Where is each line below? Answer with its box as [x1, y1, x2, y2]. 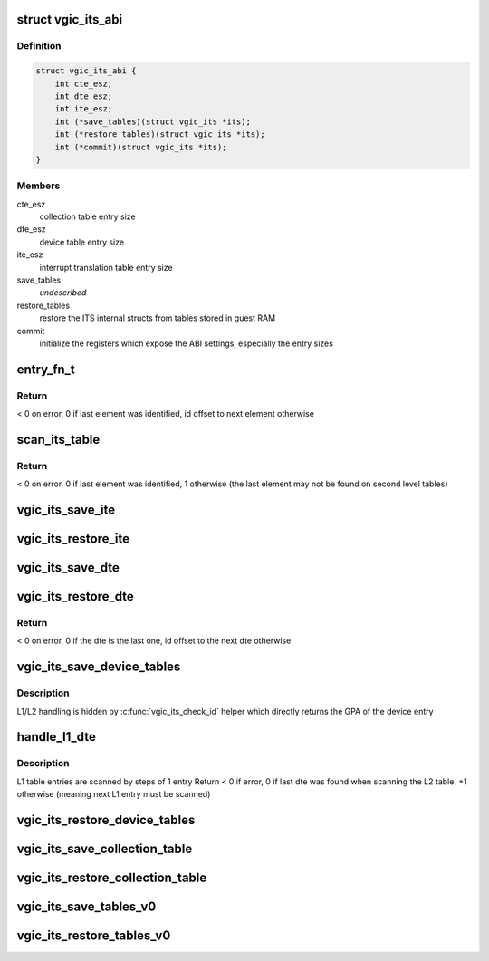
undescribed [39, 287, 87, 298]
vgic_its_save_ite [16, 503, 116, 518]
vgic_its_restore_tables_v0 [16, 928, 171, 944]
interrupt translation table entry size [39, 262, 173, 273]
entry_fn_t [16, 361, 76, 377]
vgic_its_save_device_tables [16, 659, 181, 675]
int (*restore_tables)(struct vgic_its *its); [54, 130, 266, 139]
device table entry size [39, 236, 125, 247]
